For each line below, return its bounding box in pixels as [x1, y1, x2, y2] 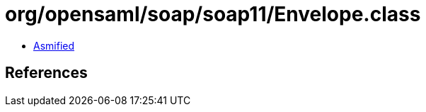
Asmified [33, 39, 75, 52]
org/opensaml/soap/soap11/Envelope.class [5, 2, 421, 26]
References [5, 64, 88, 82]
